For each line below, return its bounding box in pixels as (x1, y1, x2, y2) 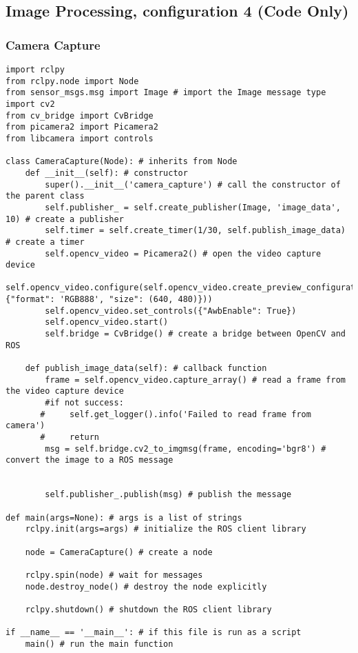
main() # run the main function (25, 639, 173, 649)
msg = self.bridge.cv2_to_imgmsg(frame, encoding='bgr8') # (45, 443, 326, 454)
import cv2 (6, 99, 55, 109)
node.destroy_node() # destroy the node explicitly (25, 581, 267, 592)
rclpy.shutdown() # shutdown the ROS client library (25, 604, 272, 614)
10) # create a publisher (6, 214, 124, 224)
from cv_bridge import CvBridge (6, 110, 154, 121)
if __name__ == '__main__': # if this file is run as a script (6, 627, 302, 638)
